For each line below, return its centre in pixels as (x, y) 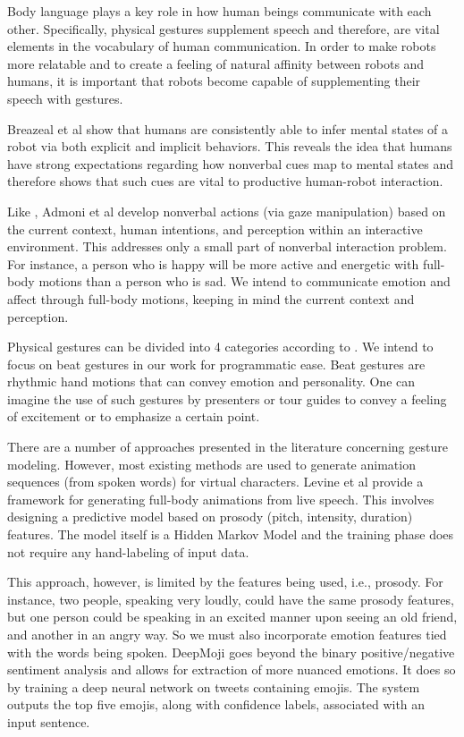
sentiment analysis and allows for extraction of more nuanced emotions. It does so (232, 669)
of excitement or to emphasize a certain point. (134, 416)
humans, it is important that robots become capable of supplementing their (214, 81)
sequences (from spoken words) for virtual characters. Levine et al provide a (215, 482)
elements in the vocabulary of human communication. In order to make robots (222, 46)
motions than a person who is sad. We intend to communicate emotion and (245, 281)
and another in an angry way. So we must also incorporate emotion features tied (227, 634)
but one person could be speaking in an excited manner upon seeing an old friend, (232, 617)
